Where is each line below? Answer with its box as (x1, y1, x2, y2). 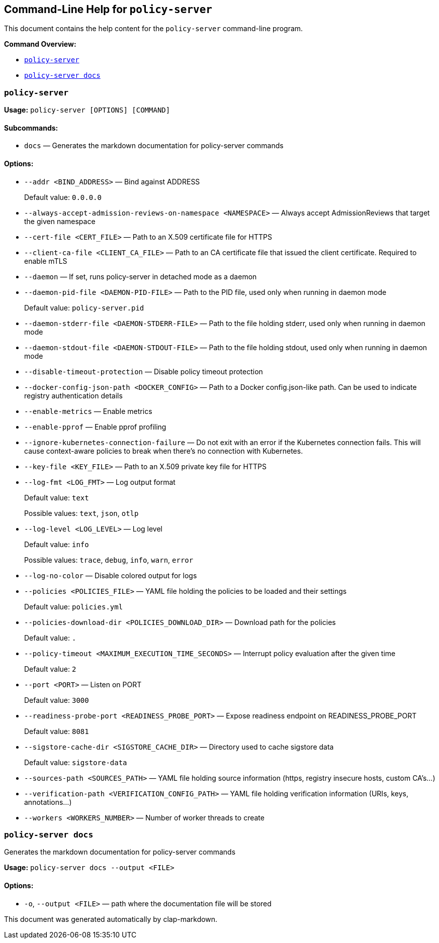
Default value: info (24, 540, 89, 549)
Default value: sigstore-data (24, 758, 127, 767)
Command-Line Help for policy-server (4, 3, 212, 16)
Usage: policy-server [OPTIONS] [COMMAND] (4, 106, 170, 115)
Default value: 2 (24, 664, 76, 673)
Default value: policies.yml (24, 602, 123, 611)
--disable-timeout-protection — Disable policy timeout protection (24, 367, 263, 376)
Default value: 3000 (24, 695, 89, 704)
